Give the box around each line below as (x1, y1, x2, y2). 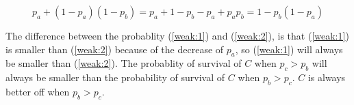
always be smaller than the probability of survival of (5, 70, 225, 85)
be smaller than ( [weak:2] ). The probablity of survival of (5, 56, 242, 70)
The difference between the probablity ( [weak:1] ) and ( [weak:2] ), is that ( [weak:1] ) (5, 29, 349, 42)
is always (307, 70, 346, 85)
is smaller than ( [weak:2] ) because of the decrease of (5, 42, 224, 56)
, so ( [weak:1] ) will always (235, 42, 343, 56)
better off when (5, 84, 70, 98)
